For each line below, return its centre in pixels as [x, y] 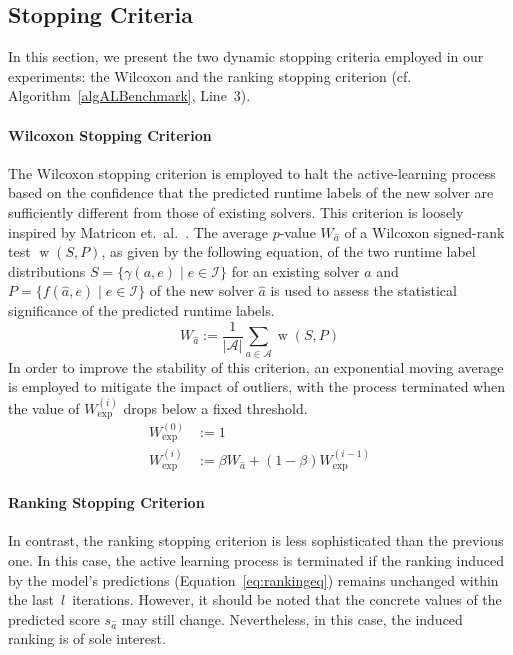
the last [31, 599]
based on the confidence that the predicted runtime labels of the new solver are [251, 192]
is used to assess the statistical [363, 290]
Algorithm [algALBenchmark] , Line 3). [129, 95]
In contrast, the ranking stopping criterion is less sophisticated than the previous [256, 540]
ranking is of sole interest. [87, 638]
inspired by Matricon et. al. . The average [138, 231]
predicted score [54, 618]
